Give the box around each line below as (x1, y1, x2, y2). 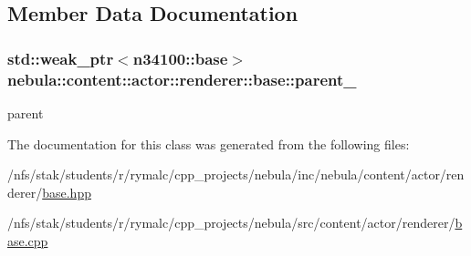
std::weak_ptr (7, 46, 114, 69)
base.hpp (42, 182, 91, 201)
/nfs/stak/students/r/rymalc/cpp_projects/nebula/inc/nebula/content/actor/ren (7, 165, 465, 184)
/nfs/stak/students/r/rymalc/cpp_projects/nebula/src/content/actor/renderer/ (7, 213, 455, 232)
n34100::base (132, 46, 228, 69)
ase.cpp (7, 230, 48, 250)
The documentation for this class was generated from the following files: (7, 134, 410, 153)
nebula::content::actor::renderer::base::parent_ (7, 67, 357, 90)
